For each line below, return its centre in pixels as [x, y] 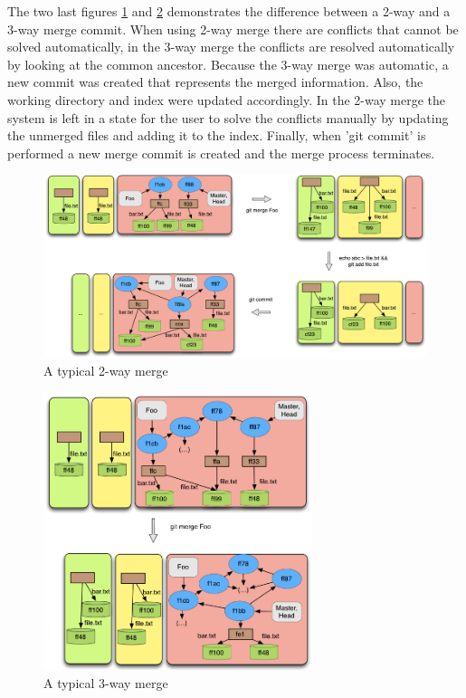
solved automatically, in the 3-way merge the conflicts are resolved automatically [231, 47]
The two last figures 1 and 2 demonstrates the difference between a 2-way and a [229, 11]
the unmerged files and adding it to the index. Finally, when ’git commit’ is [217, 135]
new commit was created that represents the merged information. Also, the [215, 82]
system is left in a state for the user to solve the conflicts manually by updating [228, 117]
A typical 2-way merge [106, 370]
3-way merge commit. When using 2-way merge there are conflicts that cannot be [233, 29]
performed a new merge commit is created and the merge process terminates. [221, 153]
